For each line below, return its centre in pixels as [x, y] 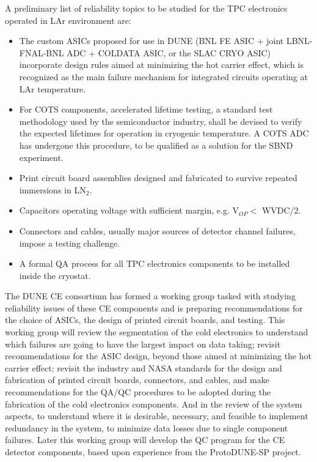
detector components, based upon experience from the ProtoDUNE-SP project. [153, 452]
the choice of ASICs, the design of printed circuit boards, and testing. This [145, 320]
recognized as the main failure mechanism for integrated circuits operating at [163, 76]
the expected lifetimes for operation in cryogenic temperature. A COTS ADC [164, 133]
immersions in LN [53, 189]
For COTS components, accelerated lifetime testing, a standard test [146, 109]
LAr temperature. [53, 88]
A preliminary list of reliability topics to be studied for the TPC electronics [146, 8]
